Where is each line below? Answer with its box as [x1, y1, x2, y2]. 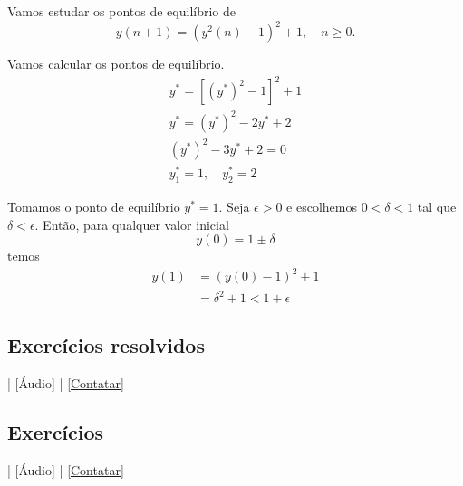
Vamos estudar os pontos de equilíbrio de [7, 2, 236, 20]
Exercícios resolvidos [7, 331, 205, 359]
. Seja [218, 197, 250, 216]
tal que [417, 197, 457, 216]
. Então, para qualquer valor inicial [34, 214, 229, 233]
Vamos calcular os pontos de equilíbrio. [7, 54, 225, 73]
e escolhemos [286, 197, 357, 216]
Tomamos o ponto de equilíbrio [7, 197, 180, 216]
